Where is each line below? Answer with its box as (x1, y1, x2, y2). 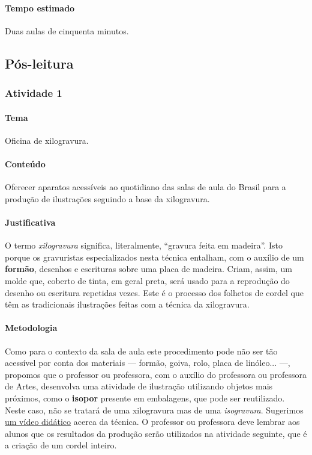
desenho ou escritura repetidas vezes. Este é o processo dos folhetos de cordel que (5, 286, 304, 299)
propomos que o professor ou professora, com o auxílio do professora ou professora (5, 368, 307, 380)
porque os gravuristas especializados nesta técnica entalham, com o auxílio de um (5, 250, 304, 263)
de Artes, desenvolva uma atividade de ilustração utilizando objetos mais (5, 380, 273, 392)
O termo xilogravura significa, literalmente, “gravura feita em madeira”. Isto (5, 239, 283, 252)
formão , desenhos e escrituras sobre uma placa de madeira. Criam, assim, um (5, 262, 292, 275)
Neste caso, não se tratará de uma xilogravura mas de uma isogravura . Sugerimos (5, 403, 304, 416)
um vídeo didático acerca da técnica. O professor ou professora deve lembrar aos (5, 415, 300, 428)
